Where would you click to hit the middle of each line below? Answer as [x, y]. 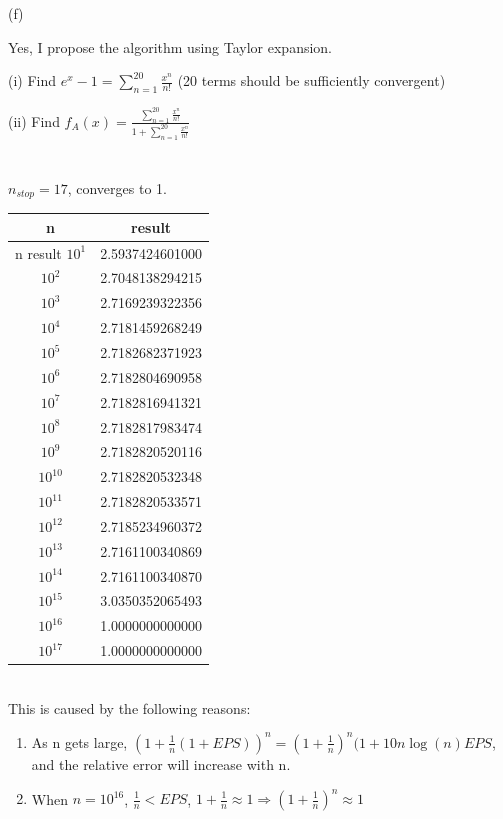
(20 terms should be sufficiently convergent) [311, 80]
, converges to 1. [117, 187]
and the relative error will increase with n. [161, 763]
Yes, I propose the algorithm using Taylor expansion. [170, 46]
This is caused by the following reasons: [129, 707]
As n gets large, [79, 741]
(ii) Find [34, 120]
